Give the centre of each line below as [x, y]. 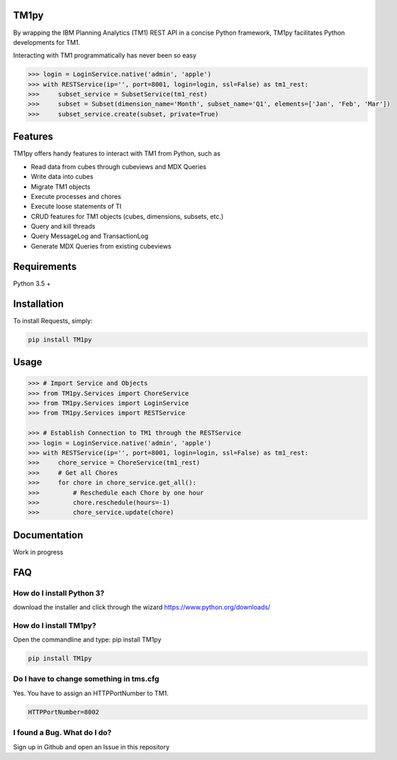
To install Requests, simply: [53, 320]
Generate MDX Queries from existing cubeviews [101, 246]
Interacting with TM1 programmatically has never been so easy [105, 55]
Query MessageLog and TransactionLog [90, 236]
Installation [38, 304]
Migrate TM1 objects [61, 186]
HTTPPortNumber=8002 [63, 712]
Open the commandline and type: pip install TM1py [87, 640]
